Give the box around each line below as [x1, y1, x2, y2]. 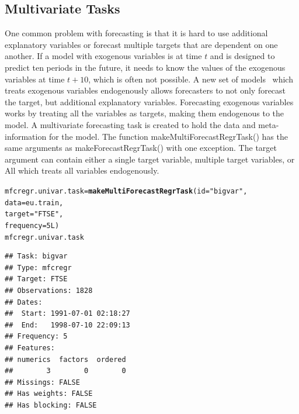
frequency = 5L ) [5, 221, 60, 230]
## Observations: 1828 [5, 286, 93, 295]
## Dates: [5, 298, 43, 306]
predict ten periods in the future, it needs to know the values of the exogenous [5, 61, 286, 73]
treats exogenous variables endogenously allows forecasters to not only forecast [5, 84, 286, 96]
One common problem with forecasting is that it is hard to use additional [5, 27, 268, 39]
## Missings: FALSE [5, 378, 80, 387]
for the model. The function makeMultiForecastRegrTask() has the [48, 130, 288, 142]
